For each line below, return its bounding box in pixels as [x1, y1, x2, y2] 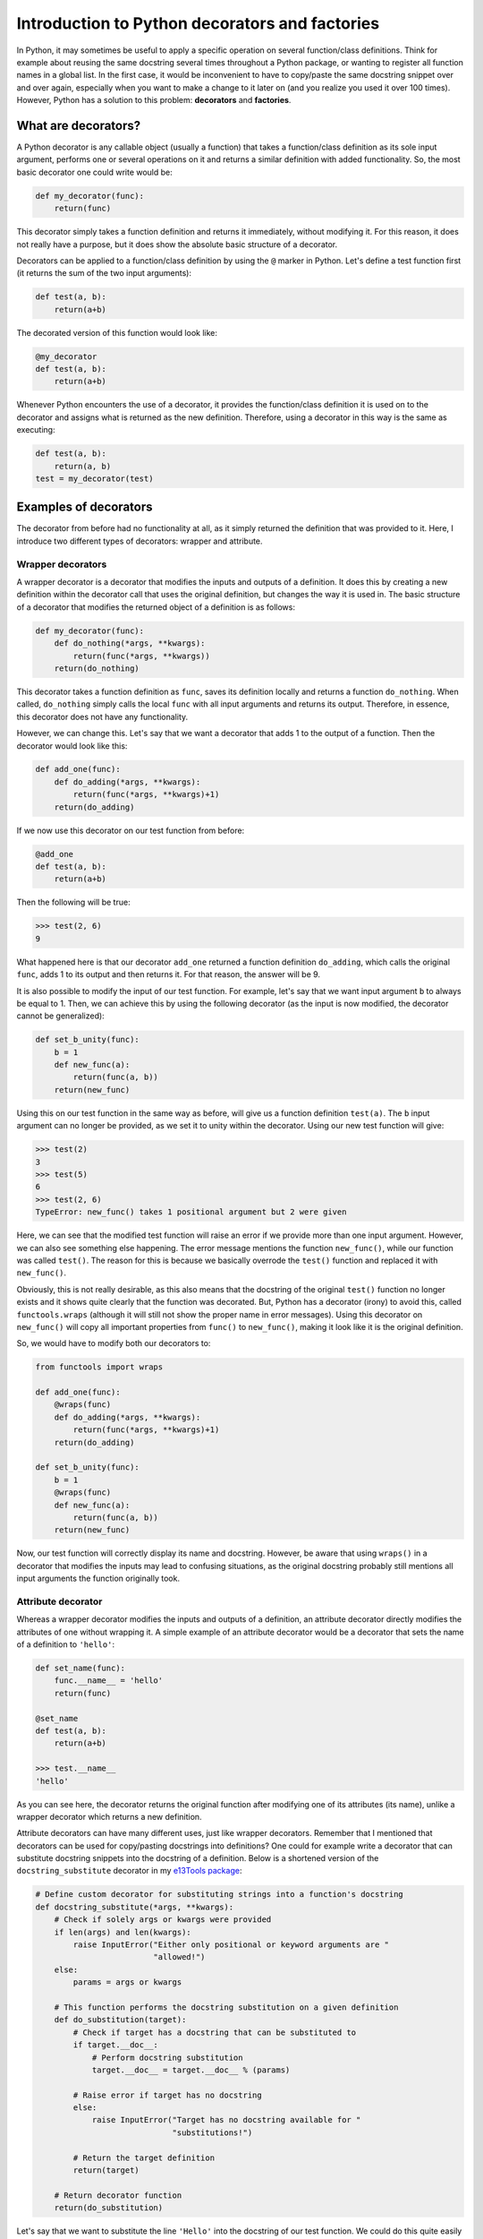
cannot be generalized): [16, 1010, 105, 1021]
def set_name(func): [35, 1663, 125, 1674]
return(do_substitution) [54, 2203, 164, 2213]
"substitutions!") [172, 2127, 253, 2138]
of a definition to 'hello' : [16, 1639, 115, 1650]
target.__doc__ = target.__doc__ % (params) [91, 2064, 291, 2075]
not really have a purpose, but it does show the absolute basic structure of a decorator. [16, 238, 338, 250]
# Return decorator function [54, 2190, 182, 2200]
